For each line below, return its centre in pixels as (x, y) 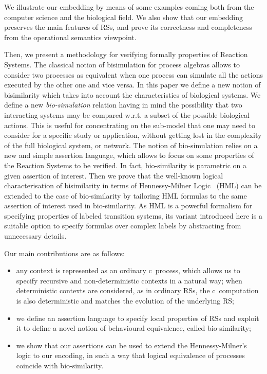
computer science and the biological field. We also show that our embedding (124, 17)
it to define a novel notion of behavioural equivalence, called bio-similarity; (133, 328)
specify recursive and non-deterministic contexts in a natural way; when (129, 280)
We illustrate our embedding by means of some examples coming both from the (129, 7)
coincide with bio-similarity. (60, 365)
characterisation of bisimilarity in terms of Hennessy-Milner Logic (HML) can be (133, 185)
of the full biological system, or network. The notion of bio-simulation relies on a (131, 145)
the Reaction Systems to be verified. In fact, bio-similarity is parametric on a (125, 165)
